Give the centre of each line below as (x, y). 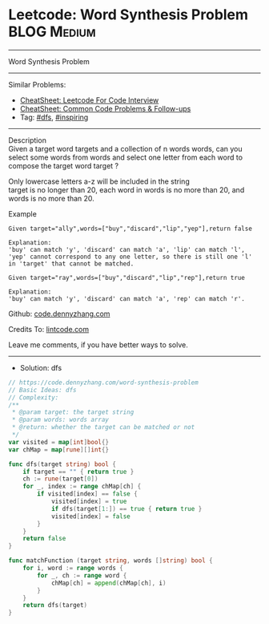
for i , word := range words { (73, 568)
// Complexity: (34, 397)
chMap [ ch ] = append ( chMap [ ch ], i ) (108, 583)
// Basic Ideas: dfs (43, 390)
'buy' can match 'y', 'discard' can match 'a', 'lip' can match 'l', (127, 249)
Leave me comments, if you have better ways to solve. (98, 344)
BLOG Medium (52, 32)
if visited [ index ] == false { (87, 494)
